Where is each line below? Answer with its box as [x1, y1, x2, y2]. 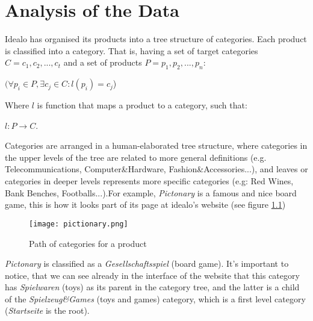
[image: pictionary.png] [29, 219, 128, 228]
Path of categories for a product [29, 237, 147, 249]
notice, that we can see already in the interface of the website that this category [5, 269, 300, 281]
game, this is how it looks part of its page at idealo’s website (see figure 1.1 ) [5, 198, 286, 211]
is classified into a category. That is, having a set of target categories [5, 44, 258, 57]
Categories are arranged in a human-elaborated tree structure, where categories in [5, 139, 308, 152]
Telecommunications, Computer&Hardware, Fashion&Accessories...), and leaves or [5, 163, 308, 175]
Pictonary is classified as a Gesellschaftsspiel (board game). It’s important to [5, 257, 289, 270]
